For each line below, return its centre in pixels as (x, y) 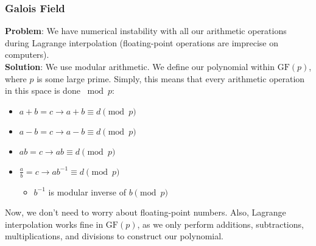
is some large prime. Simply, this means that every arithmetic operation (171, 78)
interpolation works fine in (54, 224)
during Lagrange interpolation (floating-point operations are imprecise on (142, 42)
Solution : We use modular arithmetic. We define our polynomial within (140, 66)
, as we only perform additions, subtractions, (220, 224)
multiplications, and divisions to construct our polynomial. (114, 236)
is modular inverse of (87, 192)
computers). (27, 54)
